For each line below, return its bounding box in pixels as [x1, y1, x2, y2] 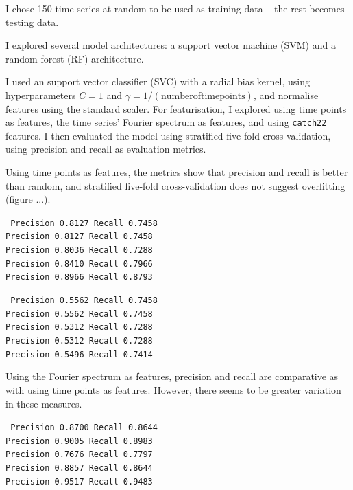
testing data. [5, 14, 59, 29]
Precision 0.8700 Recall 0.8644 [10, 423, 158, 433]
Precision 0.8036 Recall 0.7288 [5, 245, 153, 256]
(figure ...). [5, 192, 51, 206]
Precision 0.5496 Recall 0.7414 [5, 349, 153, 359]
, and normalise [253, 87, 319, 102]
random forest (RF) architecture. [5, 51, 144, 65]
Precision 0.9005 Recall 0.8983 [5, 436, 153, 446]
